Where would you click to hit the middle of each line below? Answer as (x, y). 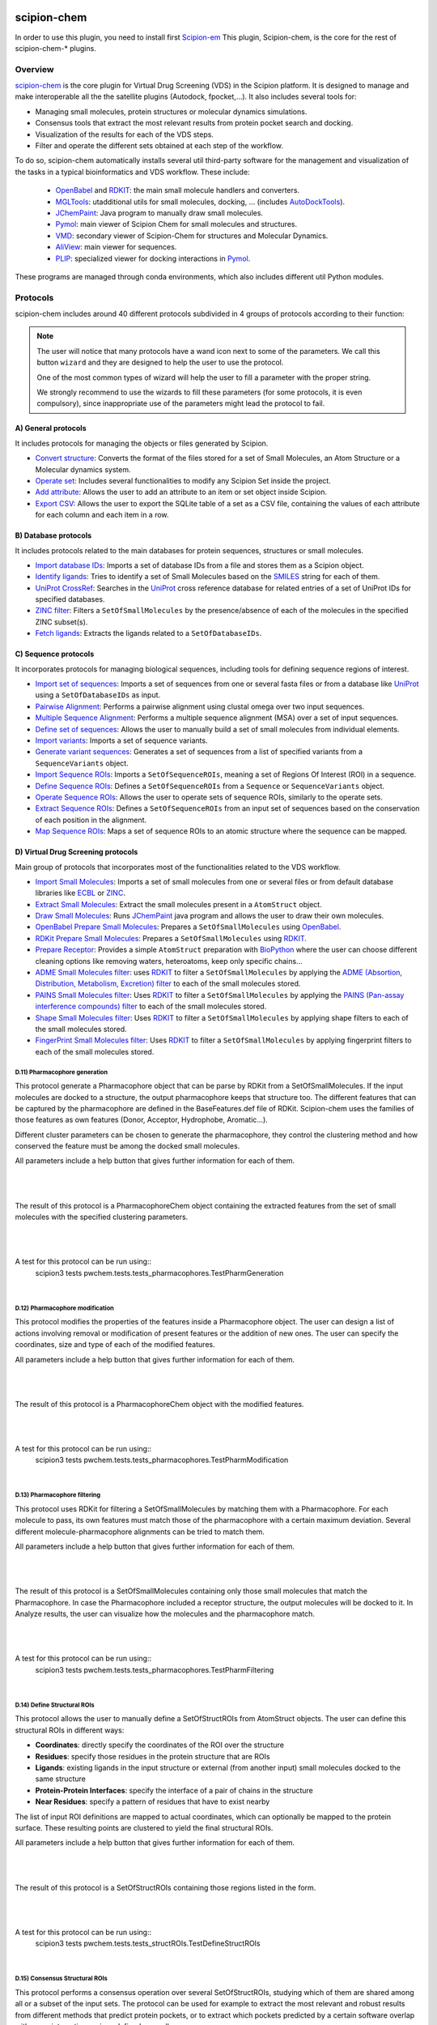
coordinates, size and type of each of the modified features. (115, 1345)
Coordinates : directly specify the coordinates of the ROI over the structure (160, 1745)
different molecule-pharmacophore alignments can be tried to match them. (140, 1532)
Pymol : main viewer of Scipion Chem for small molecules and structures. (176, 224)
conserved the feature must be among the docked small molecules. (127, 1146)
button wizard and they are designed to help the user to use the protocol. (160, 362)
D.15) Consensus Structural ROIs (62, 1979)
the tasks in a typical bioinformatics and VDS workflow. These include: (132, 172)
